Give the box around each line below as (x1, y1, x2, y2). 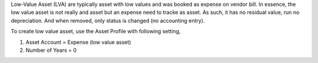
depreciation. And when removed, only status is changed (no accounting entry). (11, 17, 205, 24)
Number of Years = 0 (25, 47, 77, 54)
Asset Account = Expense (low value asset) (25, 38, 131, 45)
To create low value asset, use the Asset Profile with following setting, (11, 28, 181, 35)
